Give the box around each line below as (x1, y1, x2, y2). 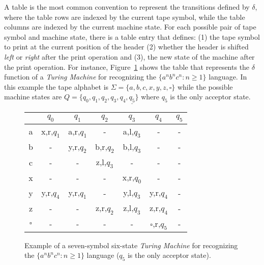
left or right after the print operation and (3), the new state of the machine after (4, 51, 255, 62)
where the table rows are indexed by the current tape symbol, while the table (4, 11, 245, 22)
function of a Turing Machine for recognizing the (4, 71, 157, 82)
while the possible (177, 81, 233, 92)
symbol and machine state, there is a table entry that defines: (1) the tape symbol (4, 31, 260, 42)
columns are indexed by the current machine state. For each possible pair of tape (4, 21, 256, 32)
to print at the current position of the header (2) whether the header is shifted (4, 41, 249, 52)
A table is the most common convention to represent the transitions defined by (4, 2, 250, 12)
